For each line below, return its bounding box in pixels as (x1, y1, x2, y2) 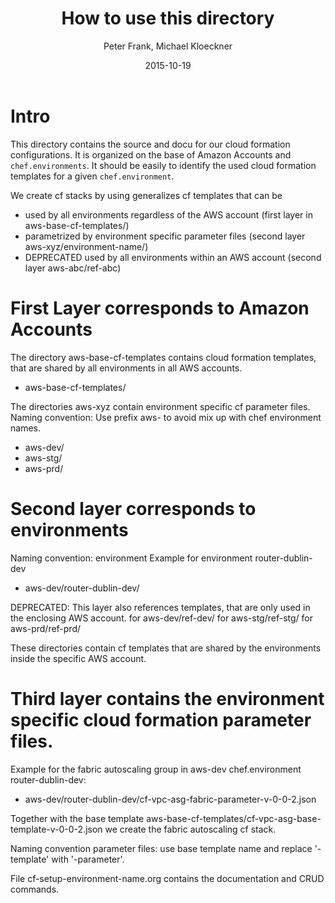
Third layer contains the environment (10, 687, 325, 710)
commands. (10, 883, 60, 895)
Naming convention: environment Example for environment (10, 552, 253, 564)
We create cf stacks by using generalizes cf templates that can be (10, 189, 283, 201)
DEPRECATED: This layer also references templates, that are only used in (10, 601, 311, 613)
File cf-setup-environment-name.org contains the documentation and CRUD (10, 872, 325, 884)
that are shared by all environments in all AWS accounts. (10, 362, 243, 374)
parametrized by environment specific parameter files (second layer (24, 230, 306, 242)
